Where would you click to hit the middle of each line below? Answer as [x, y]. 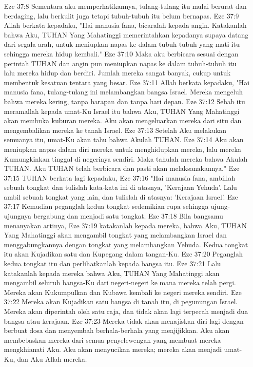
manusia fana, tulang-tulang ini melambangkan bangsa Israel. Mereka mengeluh [123, 92]
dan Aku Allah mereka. [52, 358]
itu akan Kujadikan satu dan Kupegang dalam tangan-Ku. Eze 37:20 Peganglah [124, 254]
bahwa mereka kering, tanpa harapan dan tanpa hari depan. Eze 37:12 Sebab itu [125, 101]
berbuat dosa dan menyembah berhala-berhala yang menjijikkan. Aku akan [117, 330]
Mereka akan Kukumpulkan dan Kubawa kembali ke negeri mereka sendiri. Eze [123, 292]
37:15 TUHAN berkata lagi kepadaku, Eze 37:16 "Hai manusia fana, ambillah [120, 177]
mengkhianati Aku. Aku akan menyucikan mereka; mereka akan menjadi [113, 349]
